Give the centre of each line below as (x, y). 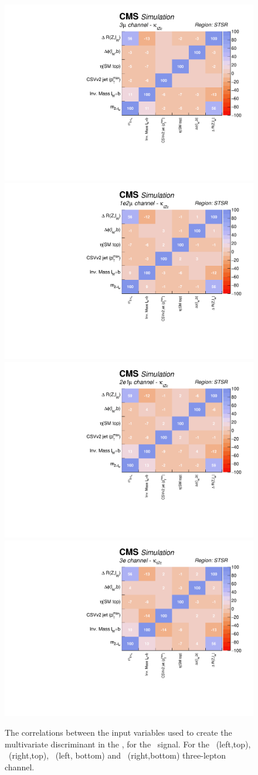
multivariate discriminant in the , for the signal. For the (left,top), (128, 744)
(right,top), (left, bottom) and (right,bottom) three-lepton (117, 755)
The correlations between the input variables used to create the (118, 732)
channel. (20, 766)
